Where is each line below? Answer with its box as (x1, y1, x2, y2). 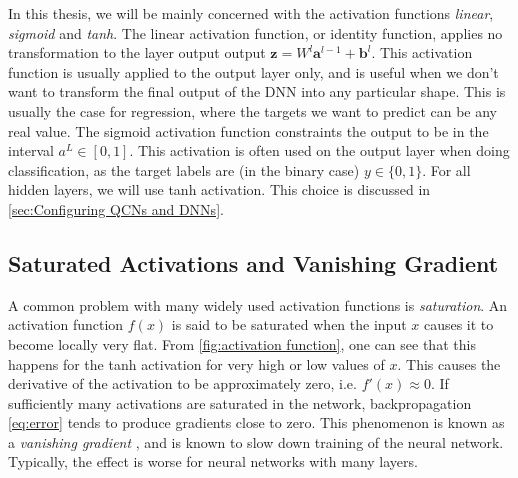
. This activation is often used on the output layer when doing (129, 140, 510, 161)
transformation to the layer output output (8, 42, 266, 63)
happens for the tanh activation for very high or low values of (8, 353, 385, 374)
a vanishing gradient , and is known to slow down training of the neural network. (8, 431, 504, 452)
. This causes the (397, 353, 501, 374)
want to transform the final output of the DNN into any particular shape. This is (8, 81, 506, 102)
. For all (422, 159, 471, 180)
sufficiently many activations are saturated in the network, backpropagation (8, 392, 472, 413)
